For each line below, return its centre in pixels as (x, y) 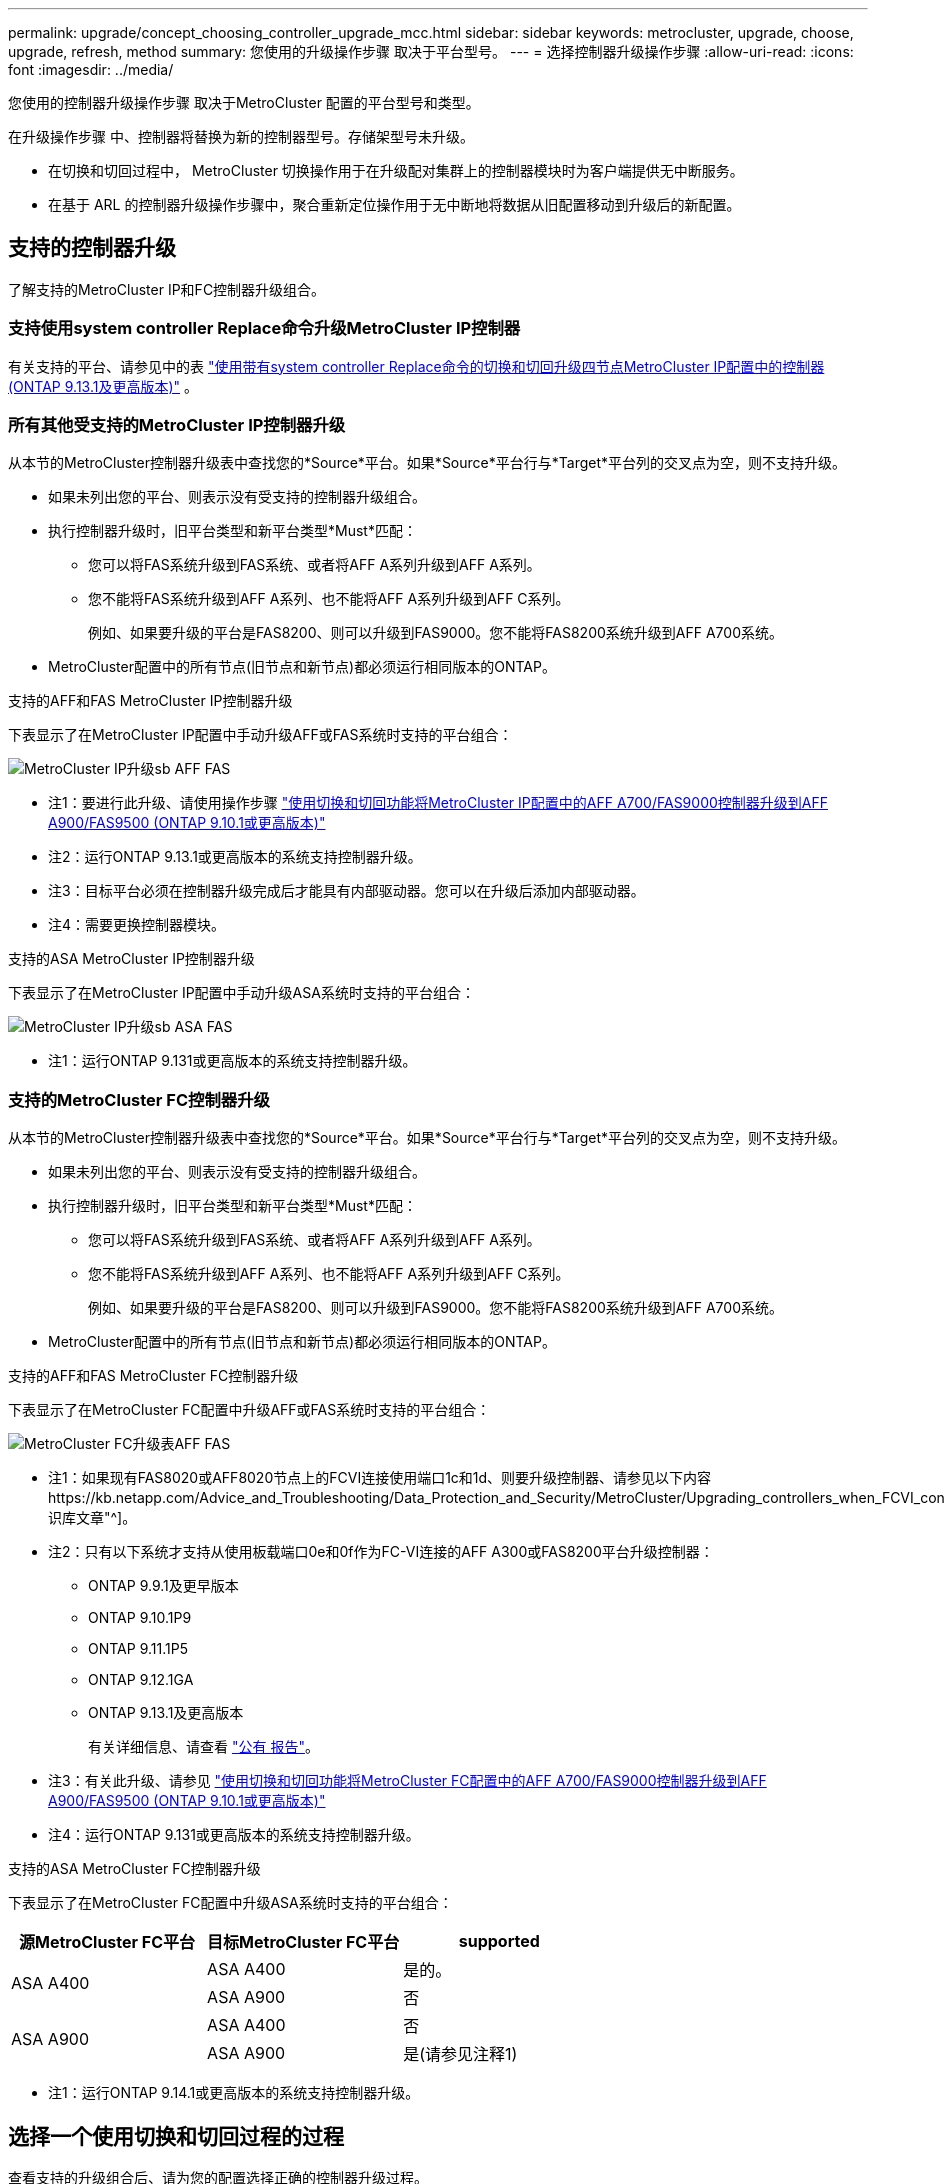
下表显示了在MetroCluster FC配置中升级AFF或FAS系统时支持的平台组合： (249, 1410)
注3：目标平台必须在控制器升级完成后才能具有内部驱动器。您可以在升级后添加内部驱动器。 (346, 891)
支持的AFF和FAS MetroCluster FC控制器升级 (153, 1376)
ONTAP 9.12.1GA (141, 1680)
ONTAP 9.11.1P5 (138, 1649)
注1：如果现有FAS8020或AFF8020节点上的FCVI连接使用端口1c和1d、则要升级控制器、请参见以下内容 (380, 1478)
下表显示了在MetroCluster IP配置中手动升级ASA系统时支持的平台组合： (241, 993)
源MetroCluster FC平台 (107, 1942)
